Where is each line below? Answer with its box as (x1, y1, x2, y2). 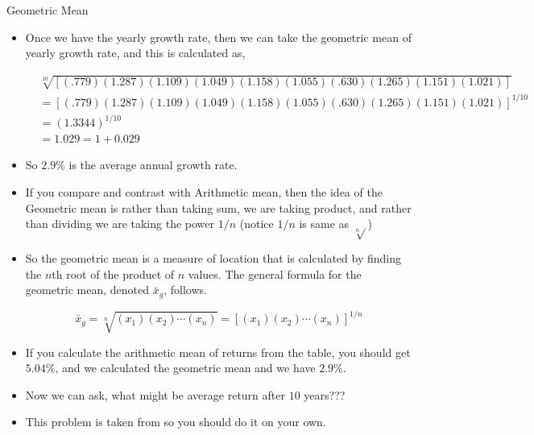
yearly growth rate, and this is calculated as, (25, 44, 246, 61)
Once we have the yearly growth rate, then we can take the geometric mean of (25, 28, 412, 45)
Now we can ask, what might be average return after (25, 386, 285, 403)
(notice (239, 215, 274, 232)
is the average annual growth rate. (68, 156, 238, 173)
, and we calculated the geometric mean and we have (55, 359, 316, 376)
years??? (304, 386, 346, 403)
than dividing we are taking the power (25, 215, 215, 232)
